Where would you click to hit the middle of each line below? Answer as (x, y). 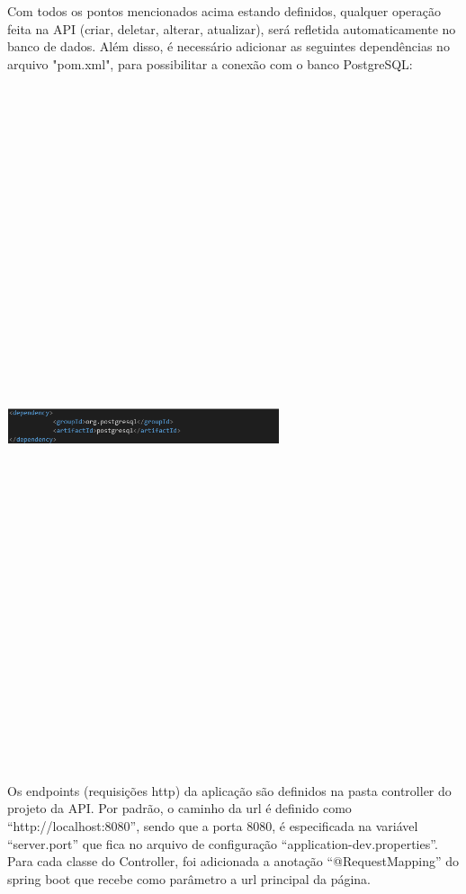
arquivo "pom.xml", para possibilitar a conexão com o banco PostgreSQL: (210, 63)
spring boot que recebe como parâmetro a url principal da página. (189, 878)
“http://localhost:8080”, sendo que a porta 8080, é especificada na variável (213, 826)
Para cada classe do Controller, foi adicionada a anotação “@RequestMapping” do (233, 861)
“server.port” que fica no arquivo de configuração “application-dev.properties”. (223, 843)
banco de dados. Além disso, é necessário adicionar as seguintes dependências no (229, 46)
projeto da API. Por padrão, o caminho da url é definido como (179, 808)
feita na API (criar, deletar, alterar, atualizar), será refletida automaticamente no (232, 28)
